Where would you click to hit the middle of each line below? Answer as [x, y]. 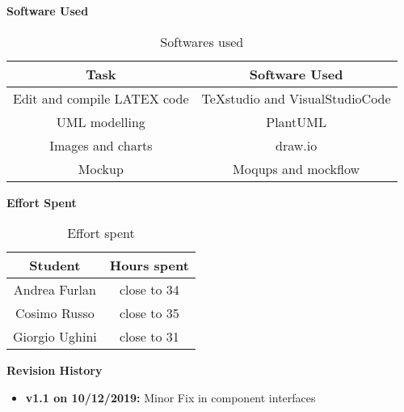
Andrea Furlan [55, 290]
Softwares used [202, 41]
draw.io [297, 145]
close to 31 [149, 337]
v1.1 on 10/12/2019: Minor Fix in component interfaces [170, 397]
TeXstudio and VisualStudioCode [296, 98]
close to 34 [149, 290]
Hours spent [149, 265]
